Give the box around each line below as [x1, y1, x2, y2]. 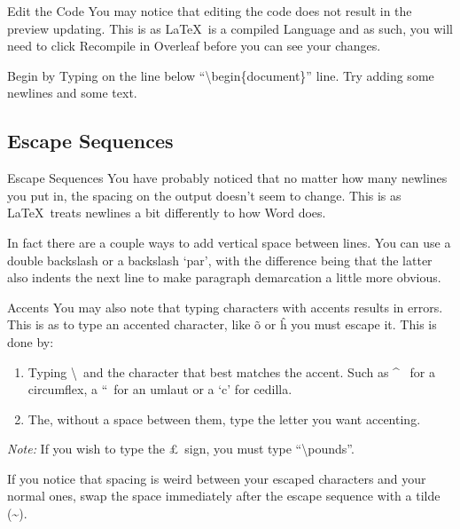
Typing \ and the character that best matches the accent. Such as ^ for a [27, 362, 435, 381]
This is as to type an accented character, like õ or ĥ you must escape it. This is [7, 315, 437, 334]
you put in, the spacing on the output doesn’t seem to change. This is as [7, 186, 402, 204]
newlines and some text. [7, 83, 137, 102]
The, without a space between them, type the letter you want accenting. [27, 409, 421, 428]
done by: [7, 332, 54, 351]
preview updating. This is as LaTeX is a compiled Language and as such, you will [7, 19, 453, 37]
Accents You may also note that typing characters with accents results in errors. [7, 297, 443, 316]
